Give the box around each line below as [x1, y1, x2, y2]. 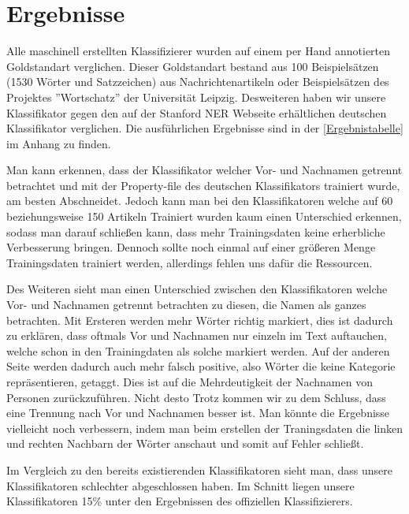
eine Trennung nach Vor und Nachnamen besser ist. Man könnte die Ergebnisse [6, 404, 390, 421]
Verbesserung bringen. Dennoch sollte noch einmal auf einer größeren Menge [6, 239, 376, 255]
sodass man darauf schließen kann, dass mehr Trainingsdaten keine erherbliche [6, 223, 385, 240]
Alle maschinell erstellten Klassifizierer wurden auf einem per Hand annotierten [6, 43, 391, 59]
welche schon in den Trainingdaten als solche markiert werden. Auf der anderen [6, 342, 390, 359]
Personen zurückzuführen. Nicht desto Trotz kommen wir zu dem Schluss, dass [6, 389, 386, 405]
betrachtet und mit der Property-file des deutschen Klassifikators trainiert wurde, [6, 177, 400, 193]
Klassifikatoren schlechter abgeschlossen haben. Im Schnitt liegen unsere [6, 477, 355, 494]
